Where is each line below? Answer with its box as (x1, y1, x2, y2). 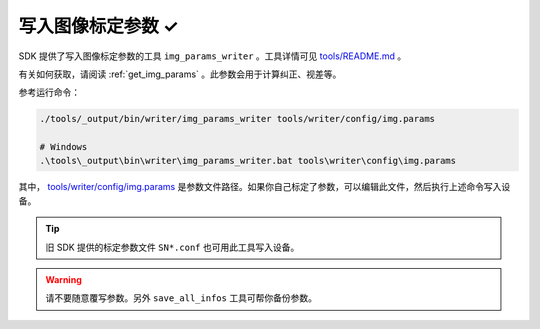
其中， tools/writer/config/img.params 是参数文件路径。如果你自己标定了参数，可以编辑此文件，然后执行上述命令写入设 (18, 181, 511, 193)
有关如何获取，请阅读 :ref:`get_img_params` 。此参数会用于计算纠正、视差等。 (18, 68, 342, 80)
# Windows (39, 141, 88, 153)
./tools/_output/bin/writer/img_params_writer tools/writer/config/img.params (39, 113, 435, 125)
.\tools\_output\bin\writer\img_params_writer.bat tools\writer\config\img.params (39, 155, 457, 167)
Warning (45, 274, 82, 286)
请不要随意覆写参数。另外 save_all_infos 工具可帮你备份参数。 (45, 292, 317, 304)
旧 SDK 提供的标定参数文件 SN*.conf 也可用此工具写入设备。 (45, 241, 300, 253)
